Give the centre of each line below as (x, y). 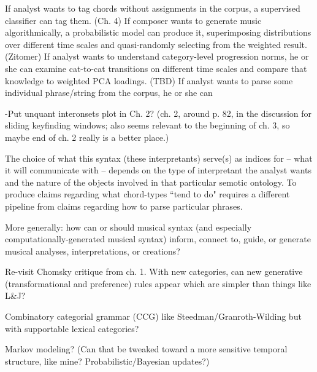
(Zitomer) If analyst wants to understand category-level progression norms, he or (157, 56)
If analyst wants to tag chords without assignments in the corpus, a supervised (153, 8)
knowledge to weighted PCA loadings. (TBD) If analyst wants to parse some (149, 80)
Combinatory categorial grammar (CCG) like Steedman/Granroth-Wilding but (153, 316)
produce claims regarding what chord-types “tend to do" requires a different (147, 194)
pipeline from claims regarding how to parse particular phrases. (124, 206)
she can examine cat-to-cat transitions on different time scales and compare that (156, 68)
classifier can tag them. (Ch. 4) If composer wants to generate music (133, 20)
